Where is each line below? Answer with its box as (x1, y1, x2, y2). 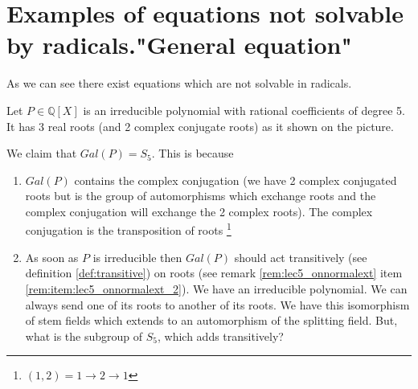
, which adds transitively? (158, 327, 284, 344)
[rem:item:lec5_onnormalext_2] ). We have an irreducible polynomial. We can (25, 280, 408, 297)
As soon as (25, 248, 79, 265)
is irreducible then (92, 248, 182, 265)
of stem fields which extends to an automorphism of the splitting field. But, (25, 312, 398, 329)
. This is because (151, 145, 234, 162)
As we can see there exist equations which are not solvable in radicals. (6, 75, 352, 92)
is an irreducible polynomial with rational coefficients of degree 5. (83, 101, 405, 118)
